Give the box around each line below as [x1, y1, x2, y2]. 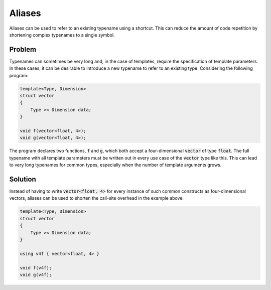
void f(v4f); [20, 265, 52, 270]
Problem [9, 45, 37, 54]
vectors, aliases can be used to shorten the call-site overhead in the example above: [9, 195, 184, 201]
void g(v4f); [20, 271, 52, 277]
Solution [9, 175, 36, 183]
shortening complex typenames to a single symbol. [9, 32, 115, 38]
